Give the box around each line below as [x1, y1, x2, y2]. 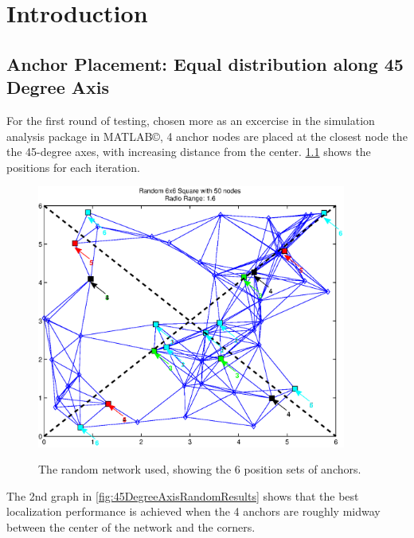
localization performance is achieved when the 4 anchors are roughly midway [6, 503, 381, 520]
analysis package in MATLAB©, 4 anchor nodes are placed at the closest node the [6, 127, 408, 144]
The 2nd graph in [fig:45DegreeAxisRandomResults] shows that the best [6, 487, 359, 504]
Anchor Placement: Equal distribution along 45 [6, 51, 404, 76]
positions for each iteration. [6, 158, 140, 175]
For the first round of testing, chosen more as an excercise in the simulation [6, 111, 375, 128]
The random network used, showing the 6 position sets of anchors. [38, 461, 361, 478]
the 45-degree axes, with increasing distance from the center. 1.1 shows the [6, 143, 371, 160]
